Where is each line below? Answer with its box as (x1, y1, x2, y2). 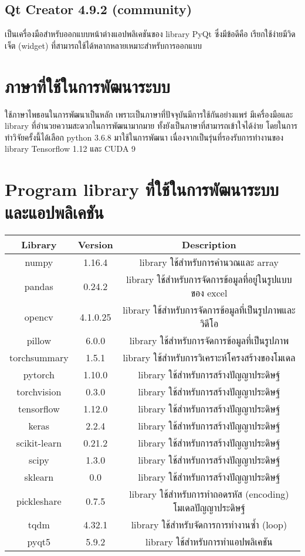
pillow (26, 334, 51, 348)
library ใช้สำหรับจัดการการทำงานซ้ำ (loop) (131, 518, 287, 532)
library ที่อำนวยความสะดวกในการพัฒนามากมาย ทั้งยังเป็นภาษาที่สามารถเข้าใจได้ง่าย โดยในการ (5, 119, 297, 132)
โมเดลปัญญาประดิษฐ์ (172, 501, 245, 515)
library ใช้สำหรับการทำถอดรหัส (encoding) (129, 487, 289, 501)
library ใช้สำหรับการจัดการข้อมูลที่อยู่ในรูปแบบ (126, 272, 292, 287)
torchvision (16, 385, 62, 399)
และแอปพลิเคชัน (5, 200, 104, 224)
